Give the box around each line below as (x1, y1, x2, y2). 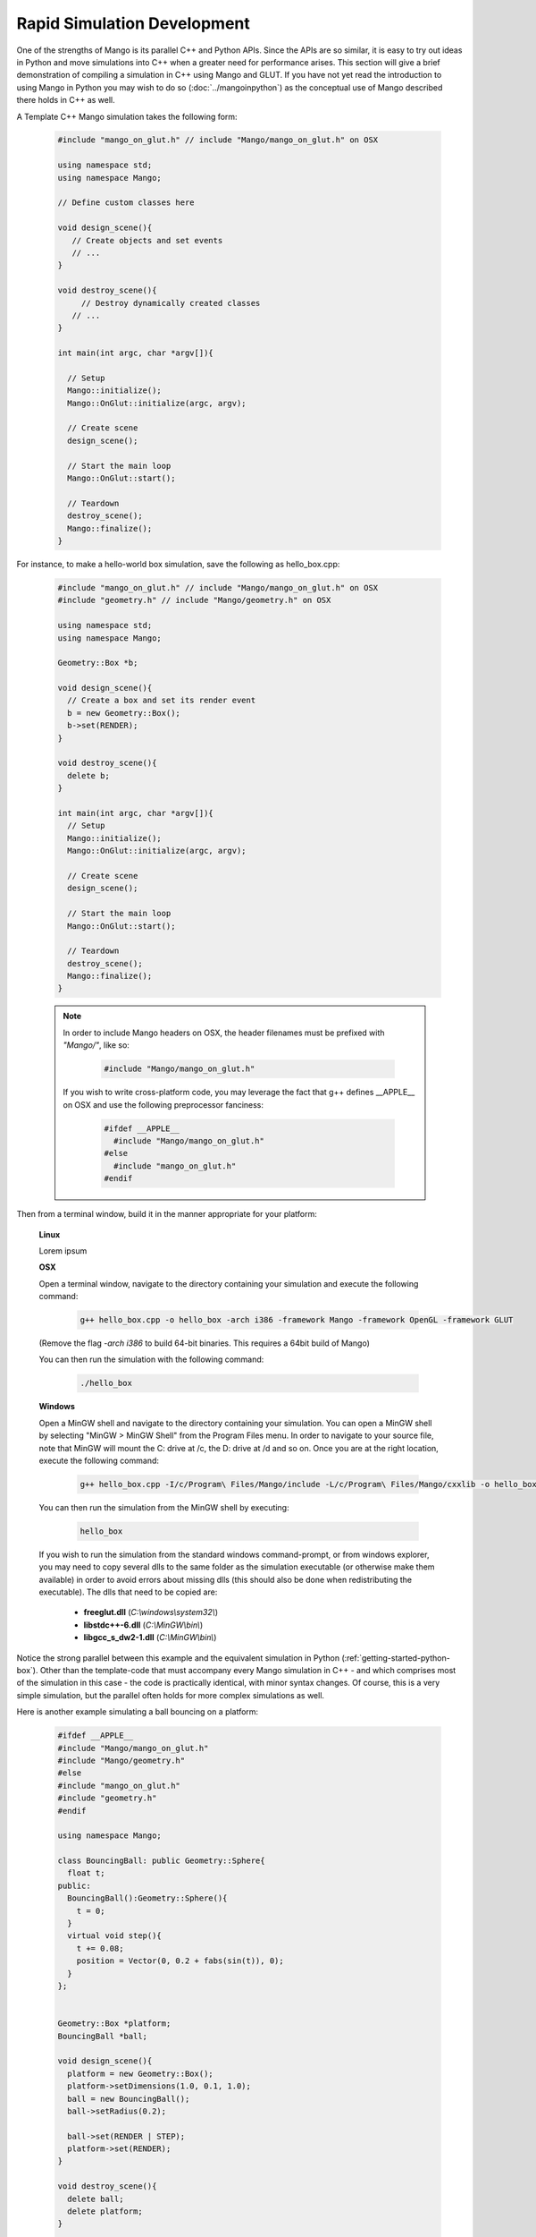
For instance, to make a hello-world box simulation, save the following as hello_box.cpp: (16, 558, 340, 569)
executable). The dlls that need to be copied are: (38, 1586, 218, 1597)
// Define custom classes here (57, 198, 196, 208)
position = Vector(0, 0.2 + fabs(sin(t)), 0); (76, 1956, 285, 1966)
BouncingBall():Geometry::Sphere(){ (67, 1893, 228, 1903)
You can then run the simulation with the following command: (38, 1354, 264, 1365)
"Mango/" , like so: (63, 1040, 130, 1050)
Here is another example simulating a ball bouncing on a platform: (16, 1706, 259, 1717)
